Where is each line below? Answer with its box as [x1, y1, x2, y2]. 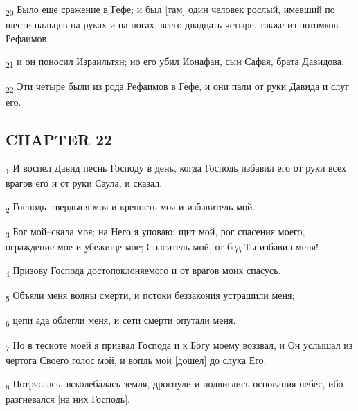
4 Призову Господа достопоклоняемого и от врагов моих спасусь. [6, 262, 281, 279]
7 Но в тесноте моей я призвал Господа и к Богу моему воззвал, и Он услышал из [6, 338, 353, 354]
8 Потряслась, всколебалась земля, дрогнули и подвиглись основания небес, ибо [6, 376, 343, 392]
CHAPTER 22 [6, 128, 113, 149]
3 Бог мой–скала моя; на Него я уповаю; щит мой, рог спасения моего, [6, 224, 305, 240]
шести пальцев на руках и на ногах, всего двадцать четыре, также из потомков [6, 17, 339, 32]
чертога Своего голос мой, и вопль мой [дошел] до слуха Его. [6, 353, 267, 367]
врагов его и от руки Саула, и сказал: [6, 176, 163, 190]
